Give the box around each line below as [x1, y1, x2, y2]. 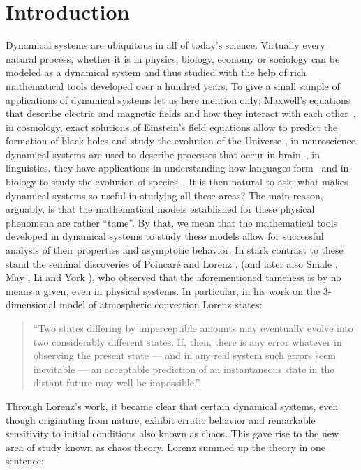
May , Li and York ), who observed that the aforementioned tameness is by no [6, 270, 341, 285]
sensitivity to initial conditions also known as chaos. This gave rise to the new [6, 426, 339, 441]
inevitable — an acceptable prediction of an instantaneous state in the [33, 361, 334, 376]
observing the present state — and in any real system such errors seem [33, 348, 337, 363]
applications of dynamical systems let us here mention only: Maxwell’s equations [6, 92, 351, 107]
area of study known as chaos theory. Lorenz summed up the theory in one [6, 439, 325, 454]
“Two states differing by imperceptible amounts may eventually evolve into [33, 321, 353, 335]
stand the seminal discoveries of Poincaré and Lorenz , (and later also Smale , [6, 256, 338, 271]
